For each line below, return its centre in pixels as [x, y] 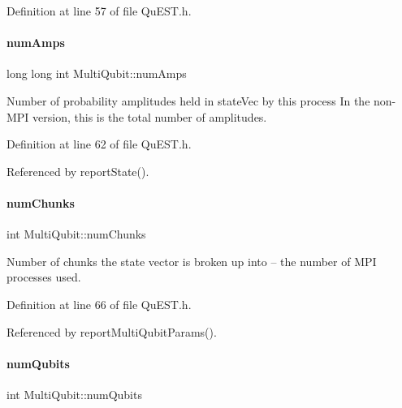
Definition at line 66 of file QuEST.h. [99, 304]
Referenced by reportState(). [78, 171]
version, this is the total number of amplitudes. [150, 116]
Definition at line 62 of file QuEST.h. [99, 144]
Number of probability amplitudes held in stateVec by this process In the [188, 100]
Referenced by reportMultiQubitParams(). [112, 331]
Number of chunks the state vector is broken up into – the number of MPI [192, 261]
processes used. [44, 277]
